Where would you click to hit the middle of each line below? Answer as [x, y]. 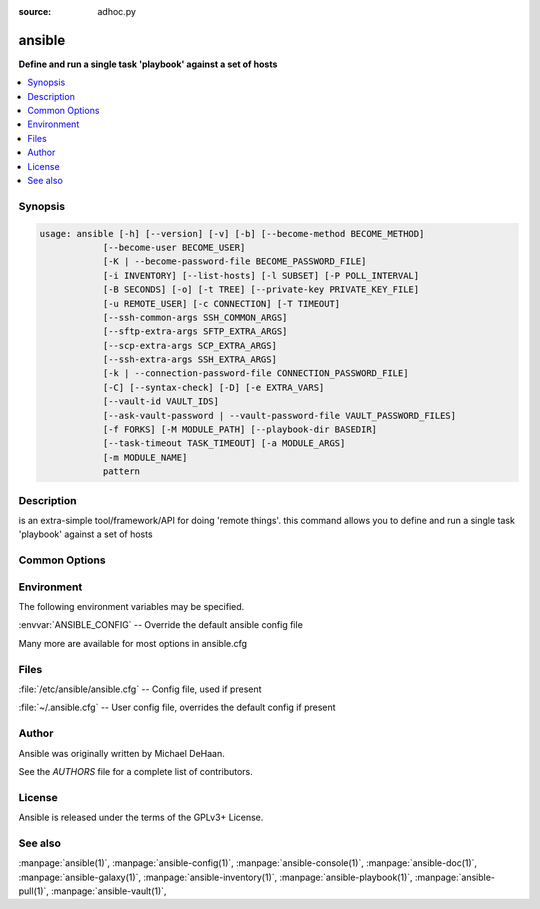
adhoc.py [117, 11]
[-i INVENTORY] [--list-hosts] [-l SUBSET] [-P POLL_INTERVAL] [261, 275]
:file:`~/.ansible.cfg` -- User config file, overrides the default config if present [177, 707]
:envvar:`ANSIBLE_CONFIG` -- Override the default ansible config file [161, 625]
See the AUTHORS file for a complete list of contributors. [136, 771]
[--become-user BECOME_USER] [174, 247]
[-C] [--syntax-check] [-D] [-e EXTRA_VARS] [213, 387]
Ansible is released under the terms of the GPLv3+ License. [141, 817]
